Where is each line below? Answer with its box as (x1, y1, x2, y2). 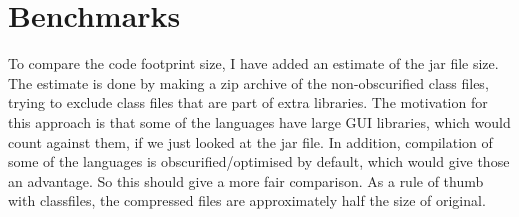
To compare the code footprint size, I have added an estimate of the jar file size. (8, 53, 499, 74)
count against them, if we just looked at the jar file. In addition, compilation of (8, 131, 493, 152)
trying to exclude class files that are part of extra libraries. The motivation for (8, 92, 488, 113)
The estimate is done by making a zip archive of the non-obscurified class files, (8, 72, 489, 93)
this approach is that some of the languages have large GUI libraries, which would (8, 111, 511, 132)
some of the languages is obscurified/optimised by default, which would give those (8, 151, 510, 172)
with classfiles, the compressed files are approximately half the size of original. (8, 190, 486, 211)
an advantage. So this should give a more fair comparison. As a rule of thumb (8, 170, 484, 191)
